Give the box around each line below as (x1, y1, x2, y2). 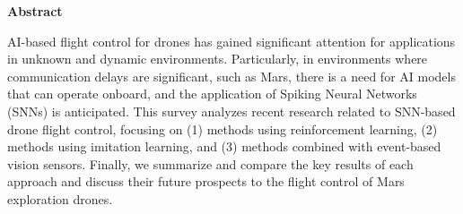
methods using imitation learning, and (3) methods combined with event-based (7, 137, 441, 156)
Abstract (7, 2, 63, 20)
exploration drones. (7, 189, 113, 208)
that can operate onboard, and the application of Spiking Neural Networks (7, 84, 417, 103)
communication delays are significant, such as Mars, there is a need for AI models (7, 66, 456, 85)
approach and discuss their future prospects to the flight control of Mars (7, 172, 405, 191)
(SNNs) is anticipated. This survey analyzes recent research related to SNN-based (7, 101, 456, 120)
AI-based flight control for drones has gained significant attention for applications (7, 31, 456, 50)
